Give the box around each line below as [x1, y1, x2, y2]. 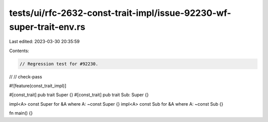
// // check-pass [9, 73, 42, 79]
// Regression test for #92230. [19, 61, 99, 66]
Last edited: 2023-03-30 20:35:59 [9, 39, 80, 45]
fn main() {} [9, 110, 33, 116]
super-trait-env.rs [9, 21, 85, 32]
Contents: [9, 48, 29, 54]
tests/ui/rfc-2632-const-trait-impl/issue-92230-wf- [9, 7, 231, 18]
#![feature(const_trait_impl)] [9, 83, 67, 89]
